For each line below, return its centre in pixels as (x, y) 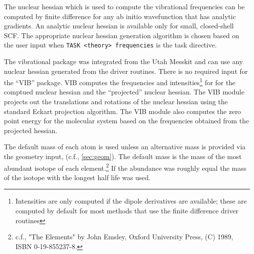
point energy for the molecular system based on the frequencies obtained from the (127, 121)
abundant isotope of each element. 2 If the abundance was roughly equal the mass (125, 167)
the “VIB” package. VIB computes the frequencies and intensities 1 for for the (120, 81)
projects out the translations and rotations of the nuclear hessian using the (116, 102)
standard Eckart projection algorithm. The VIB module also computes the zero (123, 111)
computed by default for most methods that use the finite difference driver (127, 211)
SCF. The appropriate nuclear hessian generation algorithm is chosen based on (122, 35)
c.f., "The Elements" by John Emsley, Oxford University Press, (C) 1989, (124, 237)
